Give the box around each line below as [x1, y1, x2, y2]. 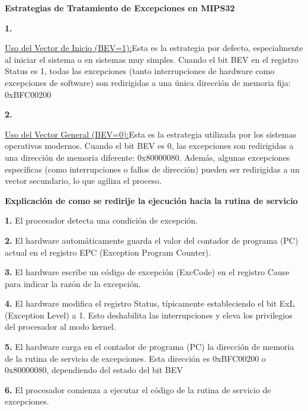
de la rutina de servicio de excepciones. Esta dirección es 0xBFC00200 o [5, 352, 266, 364]
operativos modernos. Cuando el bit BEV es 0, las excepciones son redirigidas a [5, 139, 294, 152]
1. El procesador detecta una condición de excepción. [5, 214, 198, 227]
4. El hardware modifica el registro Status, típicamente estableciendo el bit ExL [5, 297, 295, 310]
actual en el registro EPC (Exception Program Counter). [5, 246, 211, 258]
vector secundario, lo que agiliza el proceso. [5, 174, 162, 187]
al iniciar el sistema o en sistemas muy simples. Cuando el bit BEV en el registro [5, 53, 299, 65]
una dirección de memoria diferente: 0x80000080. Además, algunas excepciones [5, 151, 290, 163]
